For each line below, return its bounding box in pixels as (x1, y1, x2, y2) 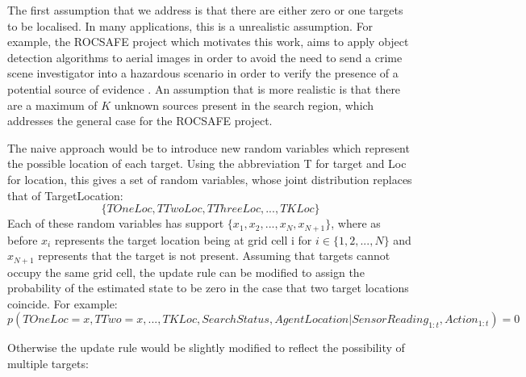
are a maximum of (7, 96, 98, 113)
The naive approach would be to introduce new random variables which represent (7, 139, 410, 156)
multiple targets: (7, 355, 89, 371)
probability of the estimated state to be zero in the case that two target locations (7, 279, 409, 296)
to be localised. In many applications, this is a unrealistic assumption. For (7, 17, 374, 34)
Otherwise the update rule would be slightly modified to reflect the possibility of (7, 339, 405, 356)
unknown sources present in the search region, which (114, 96, 374, 113)
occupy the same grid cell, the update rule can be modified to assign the (7, 263, 365, 280)
